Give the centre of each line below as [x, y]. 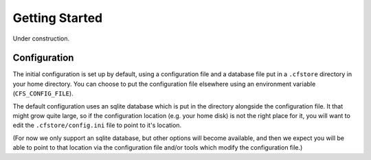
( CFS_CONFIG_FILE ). [43, 93]
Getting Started [58, 18]
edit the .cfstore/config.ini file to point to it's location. [97, 125]
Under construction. [41, 38]
